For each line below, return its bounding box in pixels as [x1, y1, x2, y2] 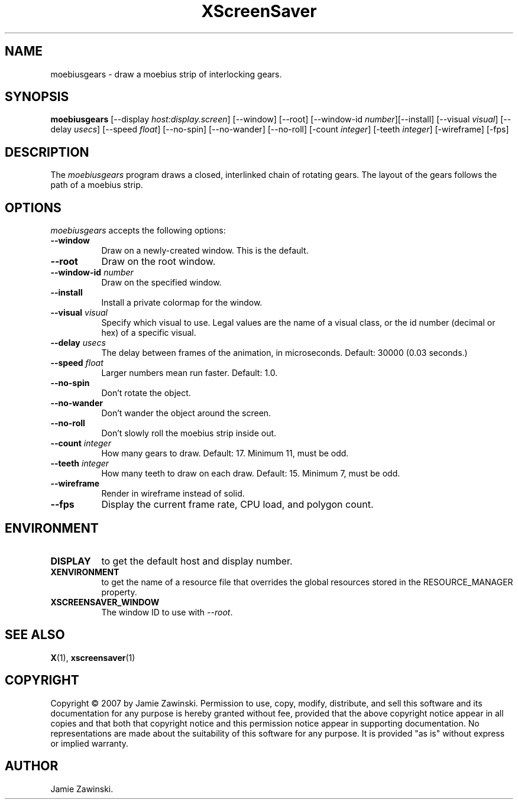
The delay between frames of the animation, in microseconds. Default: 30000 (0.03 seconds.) [101, 348, 468, 358]
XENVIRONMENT [50, 566, 119, 577]
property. [101, 586, 137, 597]
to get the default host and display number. [101, 555, 293, 567]
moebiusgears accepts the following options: [50, 225, 226, 236]
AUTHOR [5, 758, 59, 774]
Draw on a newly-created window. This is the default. [101, 245, 309, 256]
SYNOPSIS [5, 89, 69, 105]
